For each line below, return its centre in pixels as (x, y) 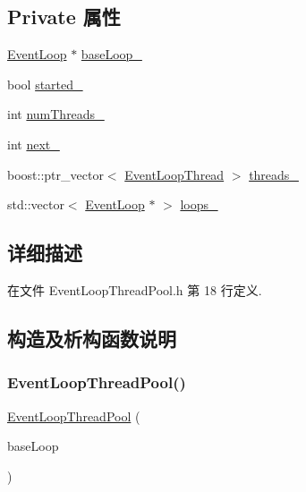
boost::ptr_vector (55, 174)
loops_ (199, 204)
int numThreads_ (56, 114)
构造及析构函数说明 (92, 338)
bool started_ (45, 84)
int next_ (34, 144)
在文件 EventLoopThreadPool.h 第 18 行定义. (135, 289)
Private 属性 (64, 17)
